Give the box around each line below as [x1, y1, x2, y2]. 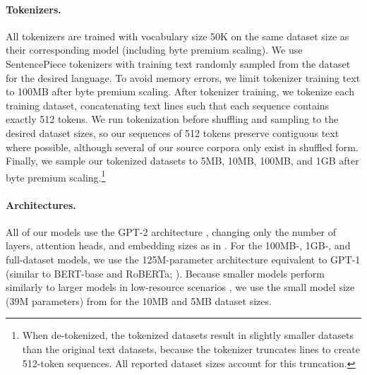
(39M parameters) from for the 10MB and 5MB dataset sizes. [6, 293, 272, 308]
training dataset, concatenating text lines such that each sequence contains [6, 97, 330, 112]
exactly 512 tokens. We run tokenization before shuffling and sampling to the [6, 112, 339, 126]
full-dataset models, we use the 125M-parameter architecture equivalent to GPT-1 [6, 251, 361, 266]
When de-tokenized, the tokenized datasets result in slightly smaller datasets [22, 328, 354, 343]
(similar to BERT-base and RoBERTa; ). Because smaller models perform [6, 266, 325, 280]
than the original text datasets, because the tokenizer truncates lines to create [22, 341, 360, 356]
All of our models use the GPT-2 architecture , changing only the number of [6, 224, 337, 239]
